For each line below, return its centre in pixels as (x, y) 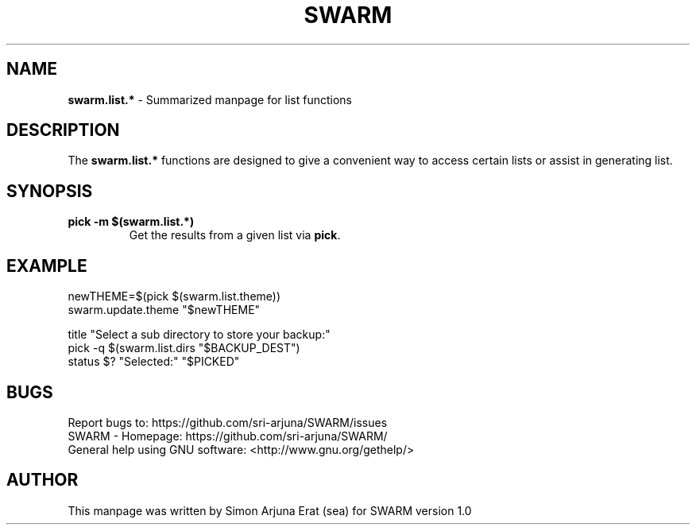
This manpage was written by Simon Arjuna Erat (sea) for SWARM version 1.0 (270, 510)
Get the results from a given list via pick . (235, 235)
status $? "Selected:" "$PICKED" (154, 362)
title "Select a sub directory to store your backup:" (199, 335)
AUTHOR (43, 480)
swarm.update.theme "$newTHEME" (164, 310)
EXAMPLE (47, 265)
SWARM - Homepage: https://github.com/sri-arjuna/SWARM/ (228, 436)
